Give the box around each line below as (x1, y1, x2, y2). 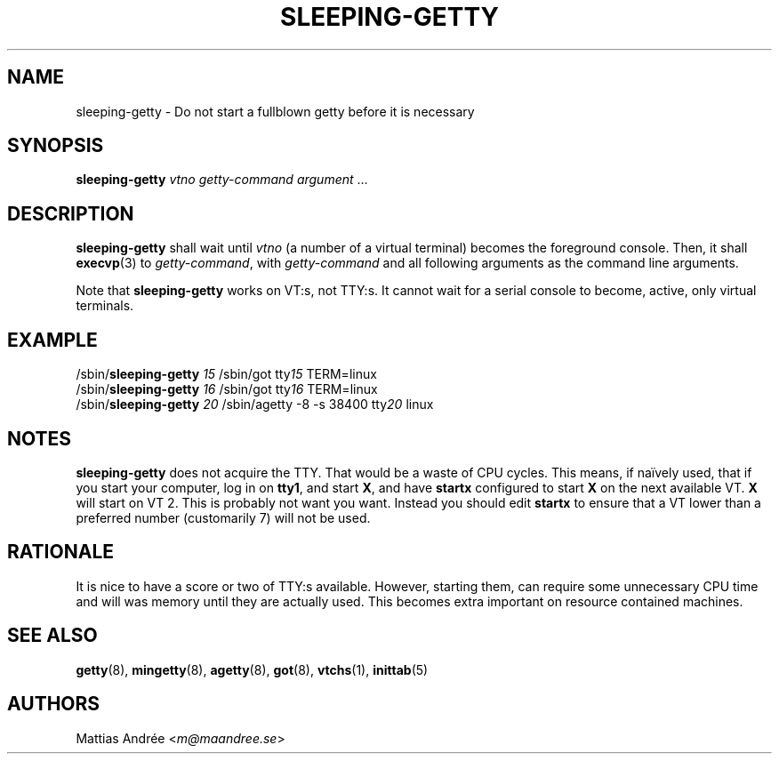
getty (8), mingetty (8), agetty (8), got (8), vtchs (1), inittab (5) (76, 661, 429, 677)
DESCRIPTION (7, 202, 134, 225)
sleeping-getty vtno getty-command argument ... (76, 172, 368, 188)
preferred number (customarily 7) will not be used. (76, 509, 371, 525)
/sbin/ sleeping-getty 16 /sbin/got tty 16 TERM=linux (76, 381, 378, 397)
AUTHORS (7, 693, 100, 716)
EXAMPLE (7, 328, 98, 351)
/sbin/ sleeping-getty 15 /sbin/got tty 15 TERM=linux (76, 366, 377, 382)
